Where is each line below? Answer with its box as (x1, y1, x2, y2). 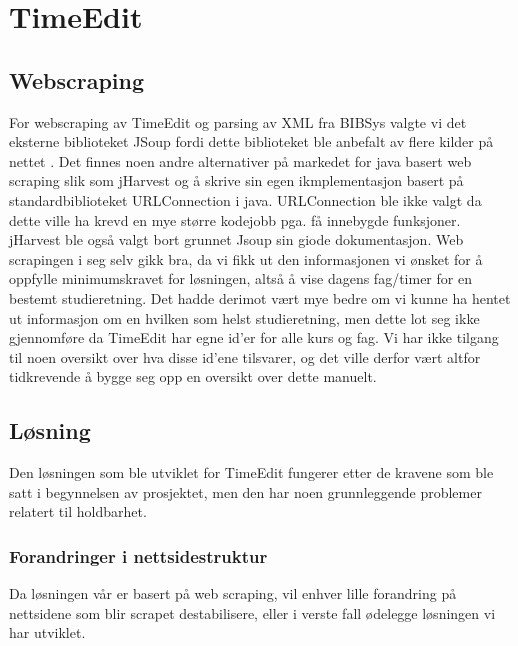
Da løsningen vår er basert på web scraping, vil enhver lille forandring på (9, 583, 457, 604)
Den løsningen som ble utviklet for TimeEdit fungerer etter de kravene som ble (9, 462, 494, 483)
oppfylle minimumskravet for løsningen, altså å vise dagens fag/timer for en (9, 268, 472, 289)
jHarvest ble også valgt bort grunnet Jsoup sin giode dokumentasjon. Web (9, 229, 464, 250)
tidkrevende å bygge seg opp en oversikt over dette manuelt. (9, 366, 377, 387)
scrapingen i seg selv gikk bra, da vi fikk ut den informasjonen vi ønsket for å (9, 248, 483, 269)
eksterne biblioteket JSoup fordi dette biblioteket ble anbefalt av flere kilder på (9, 131, 494, 152)
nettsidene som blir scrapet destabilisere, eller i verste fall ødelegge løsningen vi (9, 602, 496, 623)
